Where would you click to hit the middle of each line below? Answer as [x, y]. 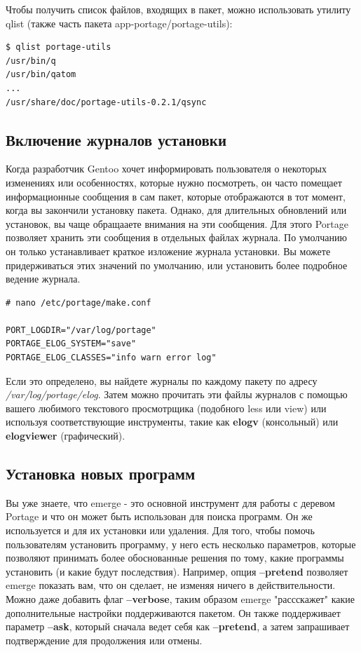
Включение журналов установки [116, 139]
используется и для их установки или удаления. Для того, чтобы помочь [160, 530]
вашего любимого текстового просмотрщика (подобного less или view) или [166, 408]
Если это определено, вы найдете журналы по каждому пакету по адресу [162, 380]
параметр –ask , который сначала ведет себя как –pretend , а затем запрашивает [178, 626]
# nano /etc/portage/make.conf [79, 303]
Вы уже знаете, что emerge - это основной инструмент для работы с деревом [170, 502]
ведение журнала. [43, 279]
